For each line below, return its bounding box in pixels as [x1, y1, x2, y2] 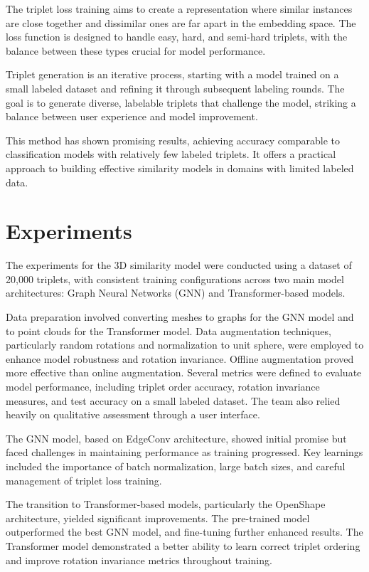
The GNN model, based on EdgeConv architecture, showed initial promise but [6, 430, 347, 445]
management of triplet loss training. [6, 472, 162, 487]
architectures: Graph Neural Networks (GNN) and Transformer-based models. [6, 285, 346, 300]
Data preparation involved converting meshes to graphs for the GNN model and [6, 309, 354, 324]
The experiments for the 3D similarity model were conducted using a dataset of [6, 258, 352, 272]
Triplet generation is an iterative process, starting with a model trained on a [6, 67, 339, 82]
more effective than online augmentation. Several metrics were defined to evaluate [6, 365, 362, 380]
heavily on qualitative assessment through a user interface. [6, 407, 260, 422]
